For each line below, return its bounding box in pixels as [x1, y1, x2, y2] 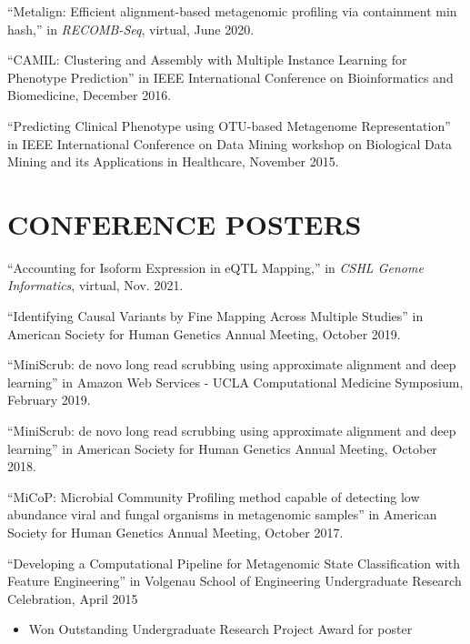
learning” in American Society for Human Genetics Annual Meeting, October [7, 438, 437, 458]
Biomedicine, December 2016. [7, 86, 172, 105]
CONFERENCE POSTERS [7, 205, 362, 242]
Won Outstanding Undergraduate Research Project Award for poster [28, 619, 413, 639]
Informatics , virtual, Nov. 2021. [7, 276, 184, 295]
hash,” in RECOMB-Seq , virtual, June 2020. [7, 19, 255, 38]
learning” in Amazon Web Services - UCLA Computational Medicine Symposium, [7, 372, 464, 391]
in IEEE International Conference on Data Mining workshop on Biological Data [7, 134, 453, 153]
